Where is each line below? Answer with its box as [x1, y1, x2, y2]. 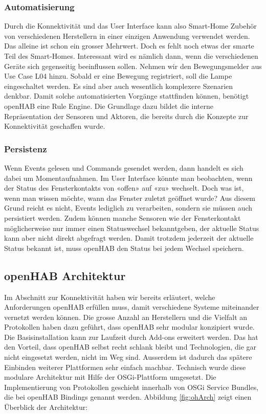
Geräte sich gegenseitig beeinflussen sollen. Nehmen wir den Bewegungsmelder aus [4, 60, 262, 71]
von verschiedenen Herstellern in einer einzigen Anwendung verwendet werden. [4, 30, 250, 41]
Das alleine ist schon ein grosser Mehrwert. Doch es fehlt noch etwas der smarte [4, 40, 254, 51]
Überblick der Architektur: [4, 402, 88, 412]
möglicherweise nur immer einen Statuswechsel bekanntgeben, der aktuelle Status [4, 222, 259, 233]
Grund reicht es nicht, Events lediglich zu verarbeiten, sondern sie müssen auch [4, 202, 253, 213]
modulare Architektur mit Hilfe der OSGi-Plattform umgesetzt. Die [4, 372, 216, 382]
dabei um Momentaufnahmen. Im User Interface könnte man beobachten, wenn [4, 172, 253, 183]
